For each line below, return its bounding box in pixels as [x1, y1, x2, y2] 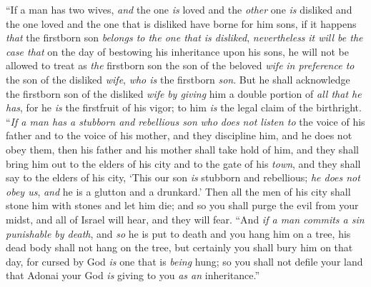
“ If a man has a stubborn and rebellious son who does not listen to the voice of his [6, 114, 365, 129]
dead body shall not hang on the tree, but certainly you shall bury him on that [6, 240, 353, 255]
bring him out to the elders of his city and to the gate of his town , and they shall [6, 156, 361, 171]
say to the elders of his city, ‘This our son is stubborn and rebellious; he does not [6, 170, 360, 185]
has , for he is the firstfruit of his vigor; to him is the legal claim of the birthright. [6, 100, 362, 115]
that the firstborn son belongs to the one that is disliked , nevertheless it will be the [6, 30, 363, 45]
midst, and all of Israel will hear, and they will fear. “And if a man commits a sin [6, 211, 365, 226]
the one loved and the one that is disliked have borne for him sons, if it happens [6, 16, 357, 31]
